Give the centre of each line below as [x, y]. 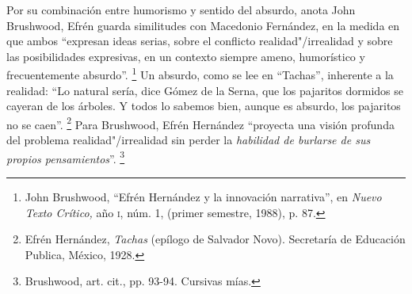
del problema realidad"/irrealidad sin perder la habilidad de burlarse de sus [189, 140]
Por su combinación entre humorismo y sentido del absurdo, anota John [181, 10]
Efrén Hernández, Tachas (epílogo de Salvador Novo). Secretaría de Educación [215, 239]
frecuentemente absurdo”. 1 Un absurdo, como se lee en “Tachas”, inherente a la [200, 74]
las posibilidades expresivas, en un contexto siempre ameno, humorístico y [186, 56]
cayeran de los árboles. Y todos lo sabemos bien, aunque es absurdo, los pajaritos [204, 106]
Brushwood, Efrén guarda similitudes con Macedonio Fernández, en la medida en [203, 25]
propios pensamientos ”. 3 [66, 157]
